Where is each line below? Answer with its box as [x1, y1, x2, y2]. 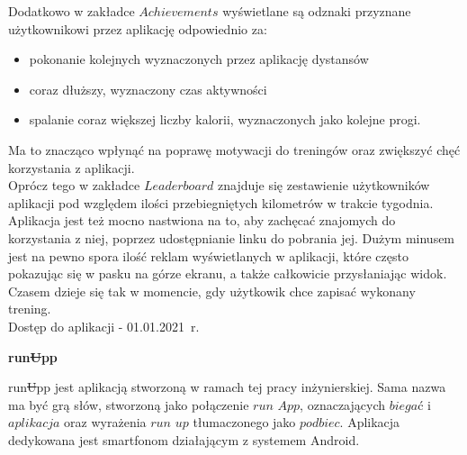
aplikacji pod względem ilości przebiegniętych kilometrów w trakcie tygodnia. [8, 193, 434, 212]
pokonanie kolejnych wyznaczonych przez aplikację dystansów [29, 50, 369, 68]
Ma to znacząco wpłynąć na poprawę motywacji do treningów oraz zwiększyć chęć [8, 140, 461, 159]
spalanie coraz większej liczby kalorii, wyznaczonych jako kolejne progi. [29, 110, 421, 129]
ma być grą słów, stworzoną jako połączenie [8, 395, 249, 414]
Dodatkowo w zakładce [8, 2, 135, 20]
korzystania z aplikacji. [8, 158, 135, 177]
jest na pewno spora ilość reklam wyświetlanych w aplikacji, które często [8, 246, 409, 265]
